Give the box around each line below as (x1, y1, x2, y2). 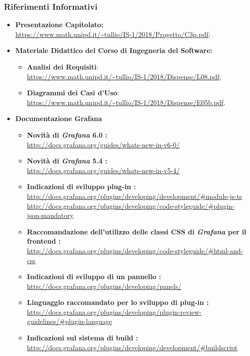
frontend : (27, 236, 61, 246)
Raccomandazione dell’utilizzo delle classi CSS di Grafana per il (27, 226, 247, 236)
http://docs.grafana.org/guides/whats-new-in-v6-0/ (27, 139, 180, 149)
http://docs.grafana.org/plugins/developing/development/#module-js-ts (27, 191, 242, 201)
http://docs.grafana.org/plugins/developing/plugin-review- (27, 306, 202, 317)
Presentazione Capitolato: (15, 19, 103, 30)
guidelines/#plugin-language (27, 316, 112, 326)
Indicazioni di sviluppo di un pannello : (27, 271, 161, 282)
